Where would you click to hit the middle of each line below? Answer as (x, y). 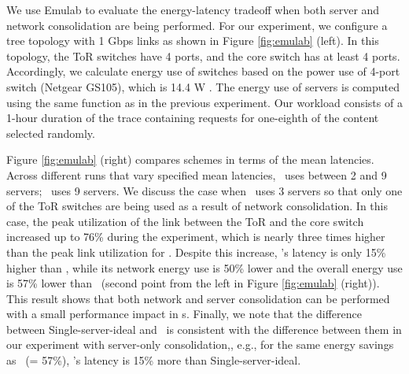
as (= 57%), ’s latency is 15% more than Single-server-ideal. (154, 360)
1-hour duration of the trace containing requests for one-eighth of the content (193, 118)
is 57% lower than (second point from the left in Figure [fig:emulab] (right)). (193, 283)
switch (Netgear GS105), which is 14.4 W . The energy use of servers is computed (203, 86)
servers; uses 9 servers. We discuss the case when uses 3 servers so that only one (204, 190)
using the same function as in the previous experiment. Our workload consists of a (204, 102)
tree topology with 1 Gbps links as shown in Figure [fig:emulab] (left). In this (193, 41)
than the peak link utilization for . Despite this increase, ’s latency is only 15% (196, 252)
